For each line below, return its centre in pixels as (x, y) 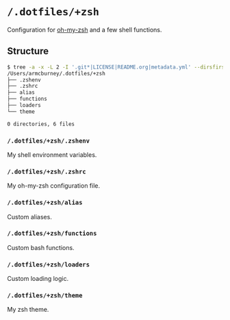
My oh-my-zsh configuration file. (54, 186)
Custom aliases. (30, 217)
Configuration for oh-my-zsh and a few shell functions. (85, 29)
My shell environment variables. (52, 155)
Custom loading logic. (38, 279)
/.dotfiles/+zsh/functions (52, 234)
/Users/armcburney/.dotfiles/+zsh (56, 73)
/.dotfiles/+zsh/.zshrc (47, 171)
